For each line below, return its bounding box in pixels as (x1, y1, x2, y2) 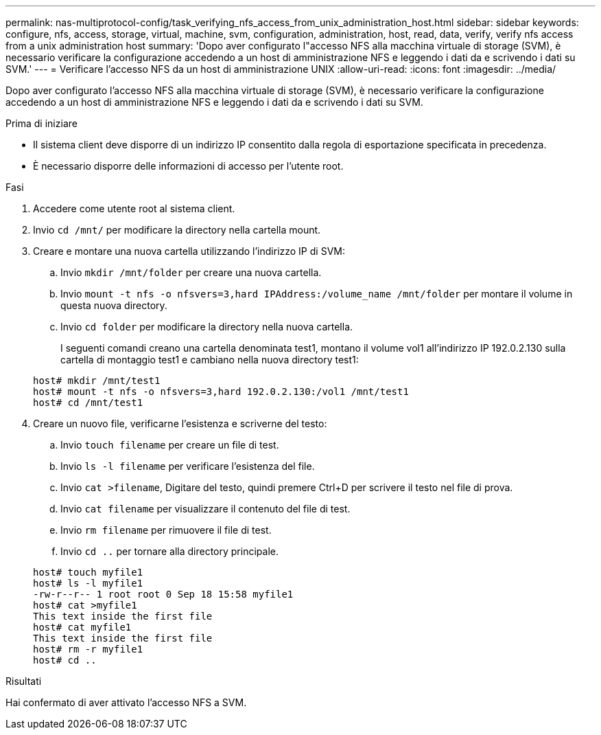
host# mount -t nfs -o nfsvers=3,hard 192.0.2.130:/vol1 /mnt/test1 (33, 386, 409, 397)
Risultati (5, 675, 42, 687)
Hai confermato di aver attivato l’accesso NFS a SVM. (5, 697, 247, 708)
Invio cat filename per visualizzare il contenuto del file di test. (60, 503, 351, 514)
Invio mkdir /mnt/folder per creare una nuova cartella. (60, 267, 322, 278)
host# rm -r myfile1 (33, 644, 143, 655)
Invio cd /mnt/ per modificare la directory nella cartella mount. (33, 224, 321, 236)
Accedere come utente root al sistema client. (33, 203, 235, 214)
